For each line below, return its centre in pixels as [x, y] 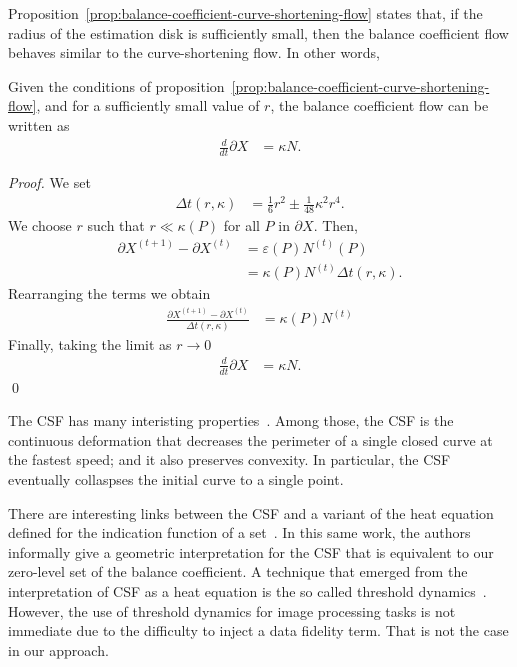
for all [241, 224]
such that [116, 224]
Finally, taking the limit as [90, 343]
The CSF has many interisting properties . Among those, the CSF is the [231, 420]
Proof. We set [49, 181]
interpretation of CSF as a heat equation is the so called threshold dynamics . [247, 591]
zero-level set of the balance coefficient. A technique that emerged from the [238, 571]
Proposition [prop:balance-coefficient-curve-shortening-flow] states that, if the [245, 13]
